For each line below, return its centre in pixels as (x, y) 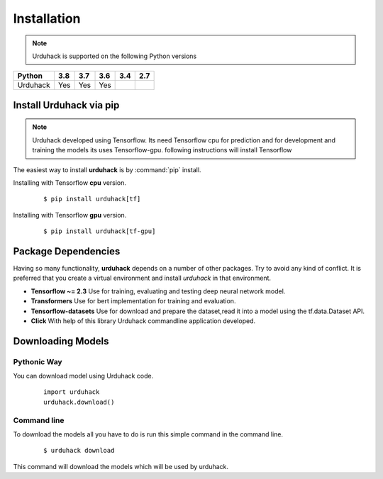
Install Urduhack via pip (66, 105)
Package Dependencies (67, 251)
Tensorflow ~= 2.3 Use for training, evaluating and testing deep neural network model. (158, 291)
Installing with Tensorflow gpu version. (70, 215)
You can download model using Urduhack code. (83, 376)
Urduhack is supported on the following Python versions (115, 56)
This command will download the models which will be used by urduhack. (121, 466)
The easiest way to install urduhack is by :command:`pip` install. (107, 169)
